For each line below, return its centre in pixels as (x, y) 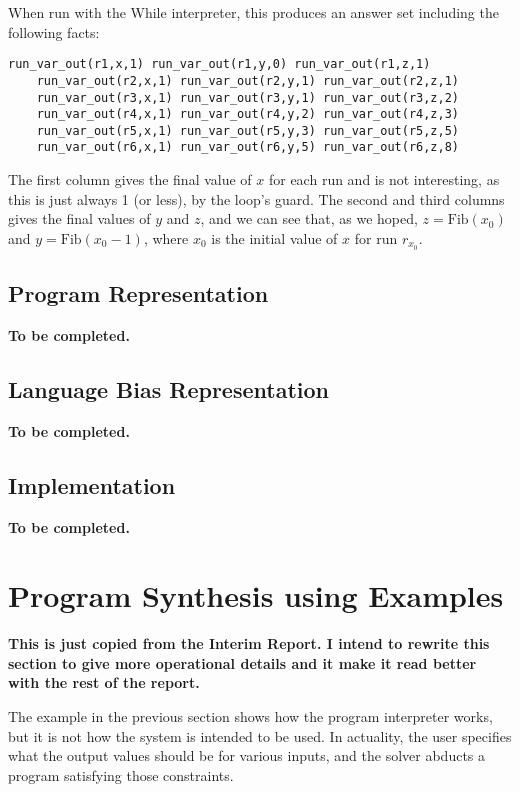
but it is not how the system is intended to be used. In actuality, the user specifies (260, 735)
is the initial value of (274, 237)
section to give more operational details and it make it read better (242, 662)
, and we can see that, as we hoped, (309, 218)
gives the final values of (79, 218)
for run (376, 237)
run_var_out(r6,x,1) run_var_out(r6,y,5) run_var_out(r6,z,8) (248, 147)
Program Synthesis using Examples (256, 595)
